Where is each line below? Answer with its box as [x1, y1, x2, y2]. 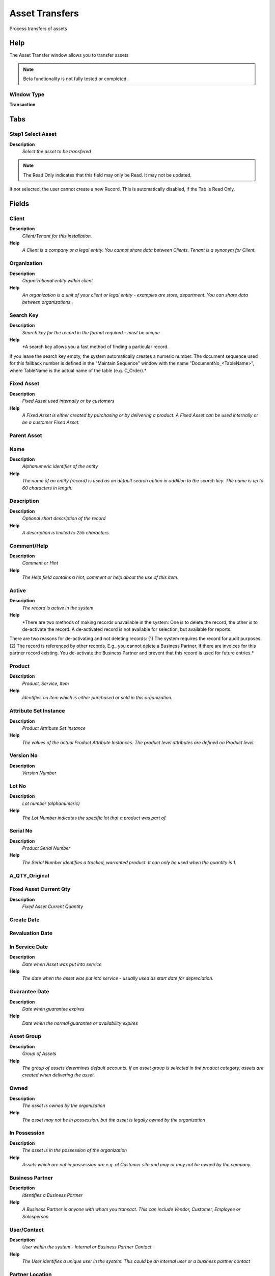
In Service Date [9, 943, 48, 950]
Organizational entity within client [22, 277, 93, 283]
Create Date [9, 916, 40, 923]
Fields [9, 199, 30, 208]
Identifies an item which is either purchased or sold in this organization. [22, 695, 173, 701]
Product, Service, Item [22, 680, 69, 686]
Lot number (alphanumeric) [22, 800, 80, 806]
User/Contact [9, 1226, 44, 1233]
